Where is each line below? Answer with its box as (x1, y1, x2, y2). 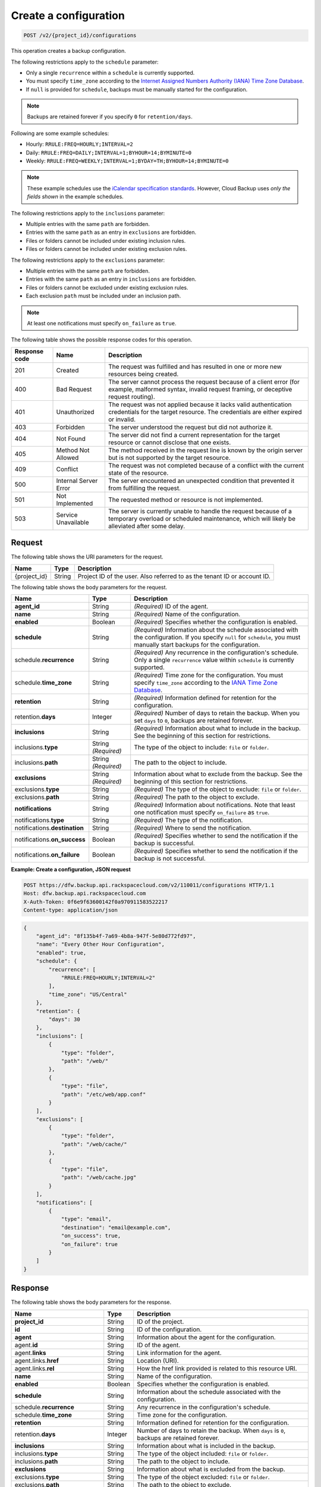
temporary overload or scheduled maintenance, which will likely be (108, 515, 295, 523)
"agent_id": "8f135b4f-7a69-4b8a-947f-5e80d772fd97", (36, 933, 196, 940)
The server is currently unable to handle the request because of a (108, 507, 292, 515)
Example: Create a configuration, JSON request (11, 865, 131, 873)
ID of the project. (137, 1317, 184, 1326)
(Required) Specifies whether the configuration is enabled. (134, 617, 298, 626)
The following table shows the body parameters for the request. (11, 583, 168, 591)
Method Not (56, 446, 90, 454)
